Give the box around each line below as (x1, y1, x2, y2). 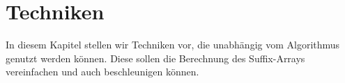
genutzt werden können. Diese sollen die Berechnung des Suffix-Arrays (6, 50, 305, 65)
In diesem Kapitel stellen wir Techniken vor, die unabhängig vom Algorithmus (6, 37, 340, 52)
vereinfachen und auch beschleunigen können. (6, 64, 199, 79)
